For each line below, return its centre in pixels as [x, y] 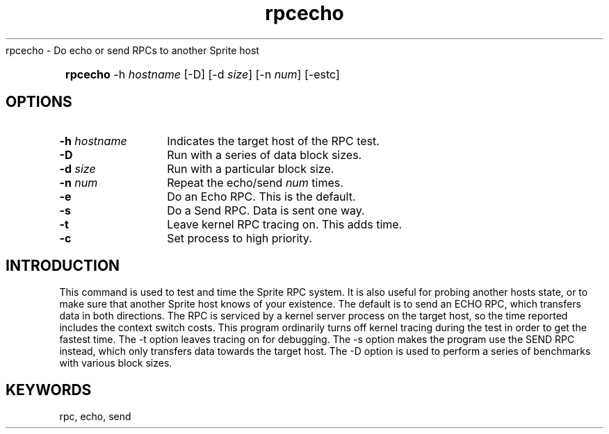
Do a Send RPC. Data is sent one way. [266, 210]
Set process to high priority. [239, 238]
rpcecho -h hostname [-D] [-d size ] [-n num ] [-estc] [203, 74]
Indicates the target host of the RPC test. [273, 141]
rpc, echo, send [95, 417]
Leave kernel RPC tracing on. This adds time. [285, 224]
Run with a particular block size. [251, 168]
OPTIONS [39, 102]
